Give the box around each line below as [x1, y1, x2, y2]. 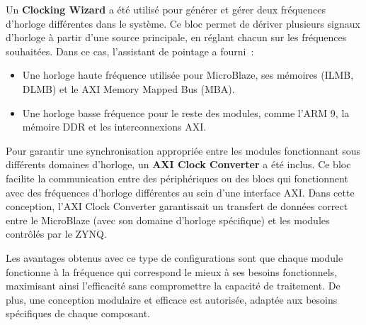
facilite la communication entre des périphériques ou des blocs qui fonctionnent [6, 170, 348, 185]
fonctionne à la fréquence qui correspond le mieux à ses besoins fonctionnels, [6, 264, 338, 279]
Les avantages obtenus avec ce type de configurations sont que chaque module [6, 250, 343, 265]
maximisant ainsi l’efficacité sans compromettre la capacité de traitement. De [6, 278, 341, 293]
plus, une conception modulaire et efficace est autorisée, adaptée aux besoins [6, 292, 338, 307]
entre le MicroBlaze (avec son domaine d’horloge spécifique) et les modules [6, 212, 330, 227]
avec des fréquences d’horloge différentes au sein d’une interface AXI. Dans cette [6, 184, 355, 199]
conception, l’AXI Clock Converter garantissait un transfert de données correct [6, 199, 348, 214]
